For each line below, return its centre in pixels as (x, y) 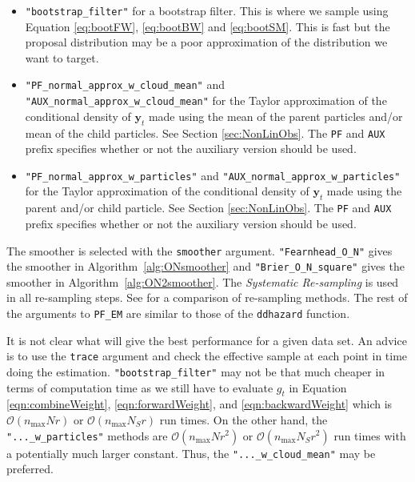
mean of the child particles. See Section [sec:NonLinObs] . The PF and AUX (205, 133)
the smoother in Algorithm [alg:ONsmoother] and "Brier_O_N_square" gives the (206, 266)
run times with (370, 435)
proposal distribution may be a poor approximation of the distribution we (206, 42)
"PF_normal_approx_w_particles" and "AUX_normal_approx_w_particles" (213, 175)
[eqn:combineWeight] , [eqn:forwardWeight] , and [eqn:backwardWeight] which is (200, 404)
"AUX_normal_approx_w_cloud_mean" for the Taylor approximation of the (206, 100)
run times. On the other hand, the (243, 419)
